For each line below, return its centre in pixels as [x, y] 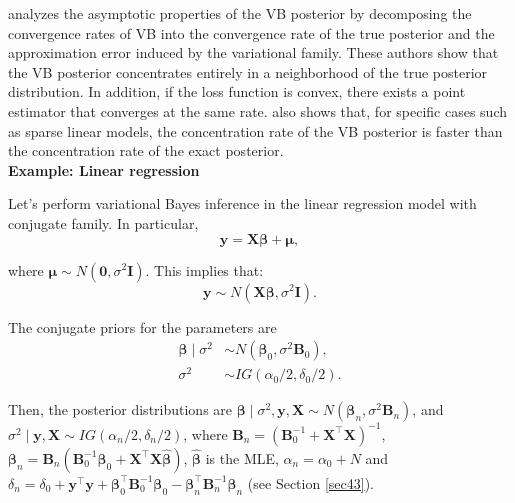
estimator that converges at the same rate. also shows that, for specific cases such [257, 110]
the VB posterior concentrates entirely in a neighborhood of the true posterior [248, 71]
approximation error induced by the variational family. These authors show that [253, 52]
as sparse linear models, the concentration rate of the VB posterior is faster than [255, 130]
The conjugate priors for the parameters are [142, 326]
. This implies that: [204, 269]
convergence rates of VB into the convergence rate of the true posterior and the [251, 32]
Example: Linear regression [104, 169]
